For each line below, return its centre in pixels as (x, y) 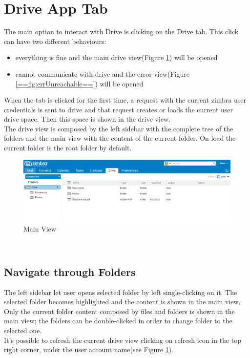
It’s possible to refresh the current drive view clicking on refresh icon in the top (123, 340)
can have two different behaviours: (55, 41)
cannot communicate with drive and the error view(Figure (103, 74)
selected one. (23, 330)
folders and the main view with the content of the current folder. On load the (120, 138)
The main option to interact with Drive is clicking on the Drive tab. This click (121, 32)
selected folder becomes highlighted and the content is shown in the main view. (122, 302)
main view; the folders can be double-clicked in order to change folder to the (118, 321)
